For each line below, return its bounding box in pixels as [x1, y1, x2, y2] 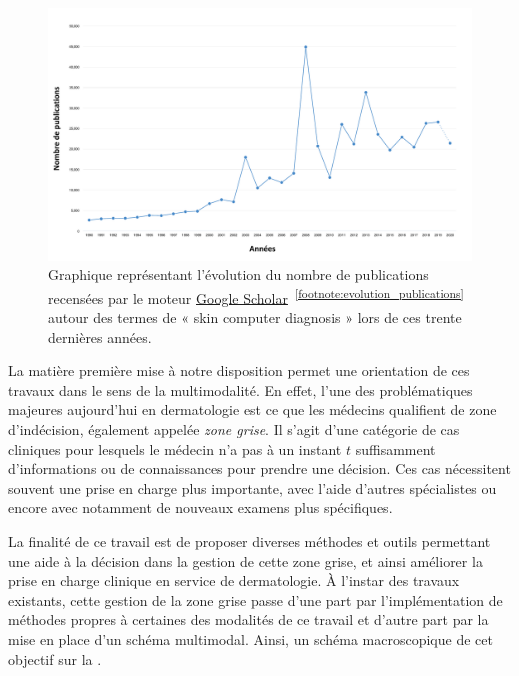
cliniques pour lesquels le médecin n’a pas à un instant [8, 438, 342, 459]
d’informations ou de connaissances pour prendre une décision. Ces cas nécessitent [8, 458, 511, 479]
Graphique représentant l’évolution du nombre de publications [48, 264, 429, 285]
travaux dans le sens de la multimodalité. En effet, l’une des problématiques [8, 379, 473, 400]
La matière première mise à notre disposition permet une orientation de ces [8, 360, 470, 381]
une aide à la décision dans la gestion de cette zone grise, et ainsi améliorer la [8, 550, 483, 571]
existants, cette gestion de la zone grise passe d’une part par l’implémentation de [8, 589, 503, 610]
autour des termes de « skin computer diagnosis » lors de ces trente [48, 307, 462, 328]
